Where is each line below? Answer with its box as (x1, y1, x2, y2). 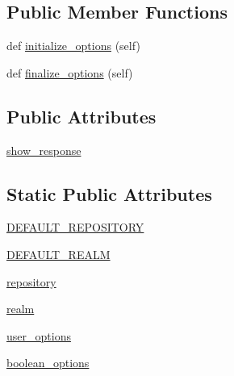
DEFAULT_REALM (6, 245, 111, 262)
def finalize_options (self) (6, 64, 133, 81)
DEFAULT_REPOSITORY (6, 219, 144, 236)
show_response (6, 141, 81, 158)
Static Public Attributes (6, 181, 212, 206)
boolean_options (6, 354, 90, 371)
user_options (6, 327, 71, 344)
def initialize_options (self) (6, 37, 140, 54)
